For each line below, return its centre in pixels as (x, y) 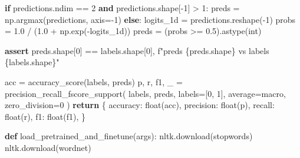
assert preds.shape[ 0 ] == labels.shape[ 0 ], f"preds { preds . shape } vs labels (137, 50)
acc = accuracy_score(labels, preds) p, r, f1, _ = (94, 81)
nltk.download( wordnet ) (48, 147)
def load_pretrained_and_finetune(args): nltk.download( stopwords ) (129, 136)
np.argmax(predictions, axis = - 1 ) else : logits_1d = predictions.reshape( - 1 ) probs (150, 19)
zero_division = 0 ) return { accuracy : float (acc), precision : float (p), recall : (140, 105)
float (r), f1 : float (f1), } (45, 116)
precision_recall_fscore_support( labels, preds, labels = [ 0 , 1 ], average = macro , (145, 93)
